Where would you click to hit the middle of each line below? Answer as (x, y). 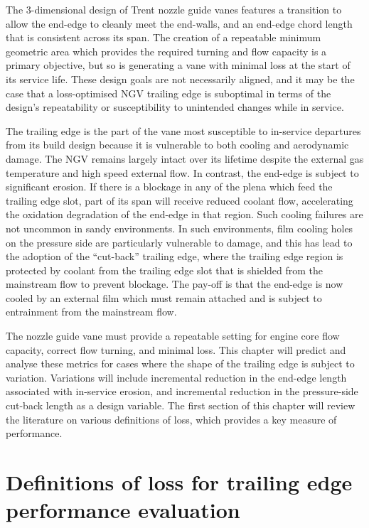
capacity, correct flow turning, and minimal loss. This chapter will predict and (176, 349)
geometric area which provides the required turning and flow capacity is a (166, 51)
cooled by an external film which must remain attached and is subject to (164, 297)
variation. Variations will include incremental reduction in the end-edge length (176, 377)
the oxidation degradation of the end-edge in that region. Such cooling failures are (184, 214)
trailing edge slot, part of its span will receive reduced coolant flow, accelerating (180, 200)
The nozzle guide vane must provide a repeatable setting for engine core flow (173, 336)
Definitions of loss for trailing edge (179, 482)
